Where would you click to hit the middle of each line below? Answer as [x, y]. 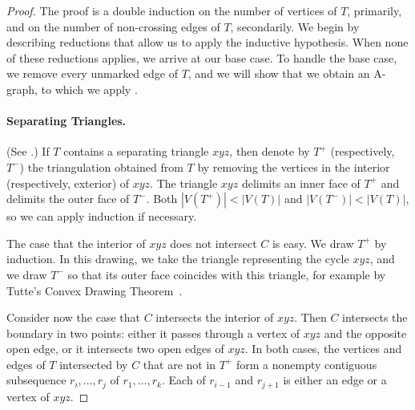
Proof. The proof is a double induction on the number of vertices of [172, 10]
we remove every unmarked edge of [92, 73]
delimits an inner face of [301, 183]
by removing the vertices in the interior [294, 166]
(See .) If [28, 151]
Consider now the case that [74, 317]
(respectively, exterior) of [68, 183]
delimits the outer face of [68, 199]
